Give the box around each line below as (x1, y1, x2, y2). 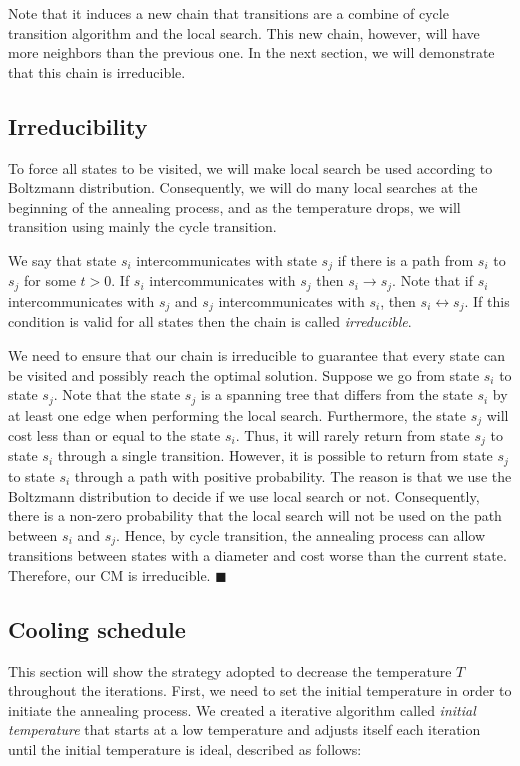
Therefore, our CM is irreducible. (8, 564, 211, 585)
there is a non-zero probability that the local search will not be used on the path (8, 505, 502, 526)
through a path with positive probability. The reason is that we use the (74, 465, 512, 486)
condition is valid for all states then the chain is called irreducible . (8, 311, 412, 332)
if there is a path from (337, 249, 474, 270)
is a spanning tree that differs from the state (200, 384, 473, 405)
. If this (464, 290, 510, 311)
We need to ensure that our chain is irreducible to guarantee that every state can (8, 344, 506, 365)
